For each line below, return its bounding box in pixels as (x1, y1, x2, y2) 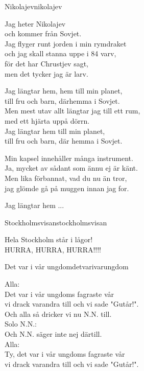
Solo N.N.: (5, 318, 37, 329)
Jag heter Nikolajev (5, 18, 66, 29)
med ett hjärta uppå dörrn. (5, 115, 90, 126)
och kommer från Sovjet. (5, 28, 82, 39)
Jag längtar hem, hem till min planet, (5, 85, 123, 96)
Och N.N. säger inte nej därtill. (5, 329, 102, 339)
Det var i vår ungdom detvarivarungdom (5, 261, 129, 272)
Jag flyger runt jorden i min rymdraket (5, 38, 127, 49)
